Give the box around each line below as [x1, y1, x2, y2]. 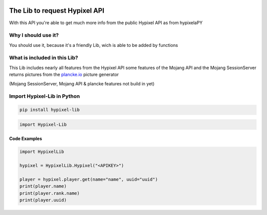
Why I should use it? [9, 32, 59, 39]
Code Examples [9, 136, 42, 142]
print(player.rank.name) [19, 190, 80, 196]
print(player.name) [19, 183, 67, 189]
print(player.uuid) [19, 197, 67, 203]
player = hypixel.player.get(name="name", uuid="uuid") [19, 177, 158, 182]
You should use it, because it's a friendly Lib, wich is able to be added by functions [9, 42, 178, 48]
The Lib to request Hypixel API [9, 6, 105, 15]
